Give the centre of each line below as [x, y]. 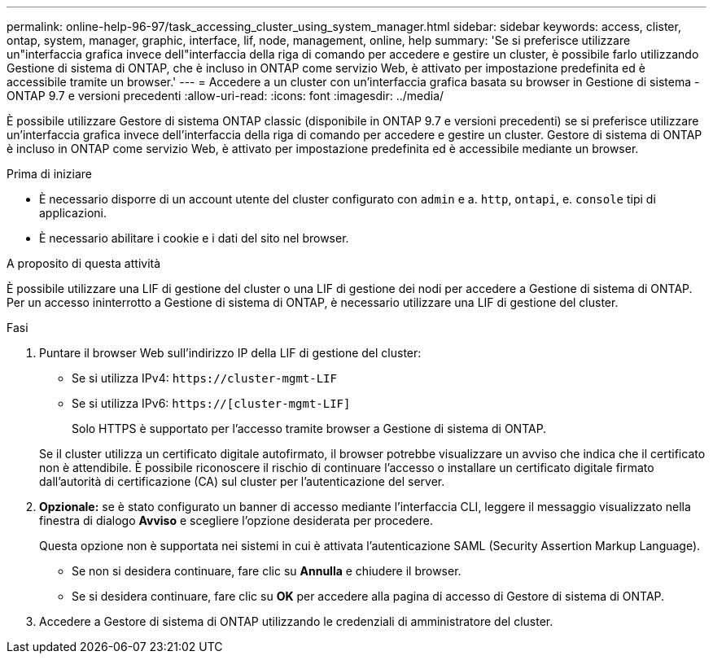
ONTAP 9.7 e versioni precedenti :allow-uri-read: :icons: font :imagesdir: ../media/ [225, 96]
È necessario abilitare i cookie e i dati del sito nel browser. [194, 238]
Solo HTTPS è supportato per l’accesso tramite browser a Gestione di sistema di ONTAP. [309, 428]
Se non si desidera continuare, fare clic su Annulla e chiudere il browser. [267, 571]
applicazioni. [73, 213]
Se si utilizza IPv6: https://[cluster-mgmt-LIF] [211, 403]
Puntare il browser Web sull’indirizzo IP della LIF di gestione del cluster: [230, 353]
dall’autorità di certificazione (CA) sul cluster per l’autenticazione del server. [242, 481]
